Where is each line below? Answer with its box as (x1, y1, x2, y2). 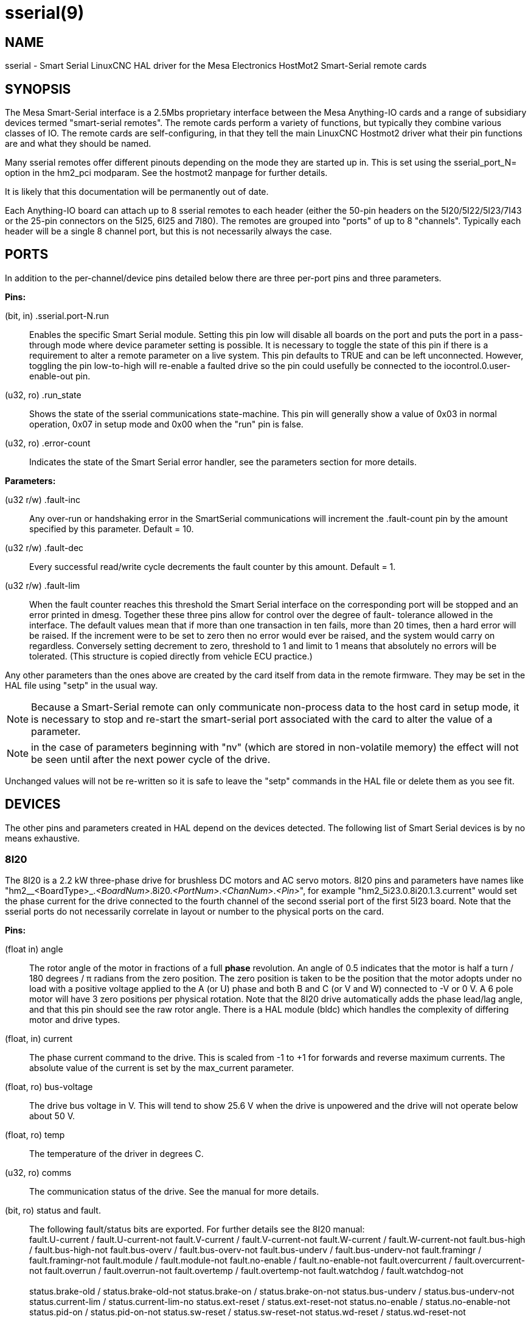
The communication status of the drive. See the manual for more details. (29, 1186, 319, 1197)
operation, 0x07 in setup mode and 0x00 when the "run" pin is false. (29, 418, 304, 429)
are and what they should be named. (5, 138, 151, 149)
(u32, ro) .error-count (5, 437, 91, 448)
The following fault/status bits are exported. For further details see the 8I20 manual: (29, 1224, 365, 1235)
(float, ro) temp (5, 1130, 65, 1141)
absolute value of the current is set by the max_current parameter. (29, 1063, 294, 1074)
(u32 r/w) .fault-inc (5, 494, 80, 505)
